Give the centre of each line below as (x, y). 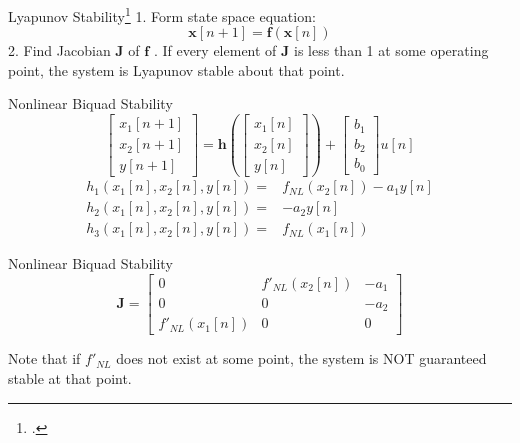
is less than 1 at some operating (391, 50)
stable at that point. (70, 378)
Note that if (44, 358)
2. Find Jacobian (59, 50)
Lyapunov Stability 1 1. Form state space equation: (162, 14)
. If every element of (215, 50)
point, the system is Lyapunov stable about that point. (176, 69)
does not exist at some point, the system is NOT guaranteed (301, 358)
